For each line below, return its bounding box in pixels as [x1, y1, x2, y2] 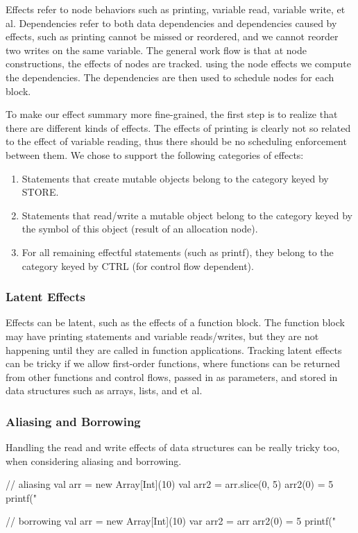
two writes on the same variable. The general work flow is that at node [6, 42, 307, 57]
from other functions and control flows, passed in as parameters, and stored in [6, 369, 338, 384]
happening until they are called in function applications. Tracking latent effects [6, 342, 342, 357]
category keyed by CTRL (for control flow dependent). [22, 258, 254, 273]
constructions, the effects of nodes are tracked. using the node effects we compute [6, 56, 351, 71]
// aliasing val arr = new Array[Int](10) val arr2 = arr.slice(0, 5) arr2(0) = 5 [6, 477, 334, 491]
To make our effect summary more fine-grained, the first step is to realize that [6, 107, 338, 121]
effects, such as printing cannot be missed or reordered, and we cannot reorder [6, 29, 339, 44]
